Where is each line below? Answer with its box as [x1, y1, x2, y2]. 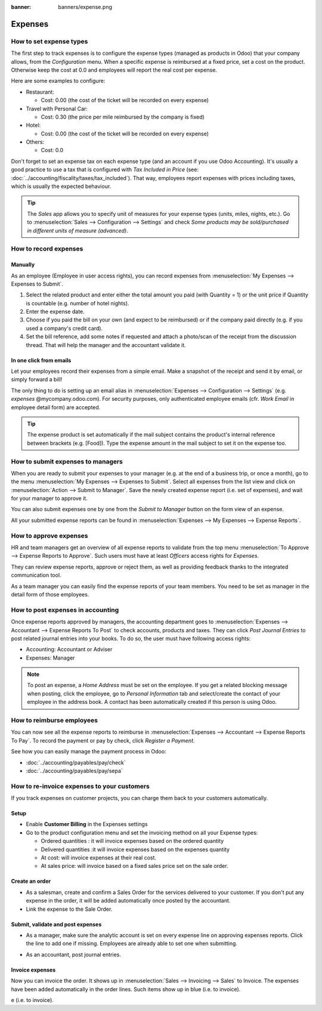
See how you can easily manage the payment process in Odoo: [11, 748, 166, 755]
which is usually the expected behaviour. [11, 183, 112, 190]
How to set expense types [11, 37, 88, 45]
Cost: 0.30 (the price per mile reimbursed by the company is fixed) [41, 113, 205, 120]
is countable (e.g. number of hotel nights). [26, 299, 129, 307]
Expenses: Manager [26, 654, 75, 661]
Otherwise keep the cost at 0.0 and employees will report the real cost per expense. [11, 66, 218, 73]
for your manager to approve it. [11, 495, 88, 502]
